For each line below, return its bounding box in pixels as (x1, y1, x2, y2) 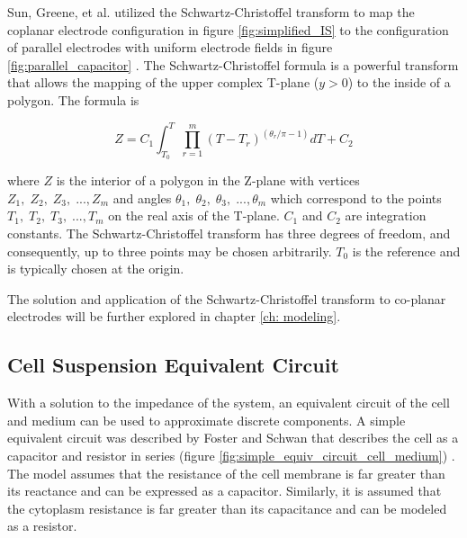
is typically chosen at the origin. (7, 259, 184, 278)
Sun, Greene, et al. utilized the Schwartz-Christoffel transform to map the (7, 3, 415, 21)
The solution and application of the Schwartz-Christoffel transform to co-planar (7, 289, 446, 308)
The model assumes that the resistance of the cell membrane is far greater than (7, 463, 445, 482)
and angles (112, 188, 172, 207)
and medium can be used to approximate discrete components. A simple (7, 410, 406, 429)
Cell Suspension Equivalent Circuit (7, 351, 339, 379)
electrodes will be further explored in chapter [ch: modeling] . (7, 307, 341, 326)
